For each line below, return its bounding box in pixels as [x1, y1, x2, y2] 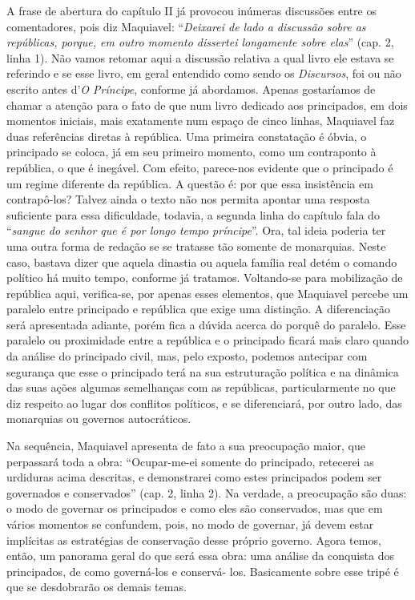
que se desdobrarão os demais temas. [6, 578, 187, 595]
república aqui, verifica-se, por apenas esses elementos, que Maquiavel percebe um [6, 284, 409, 301]
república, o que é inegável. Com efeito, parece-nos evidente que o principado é [6, 159, 393, 175]
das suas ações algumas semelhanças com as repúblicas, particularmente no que [6, 379, 396, 396]
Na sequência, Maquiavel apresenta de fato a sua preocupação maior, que [6, 437, 365, 454]
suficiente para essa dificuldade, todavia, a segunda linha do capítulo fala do [6, 206, 380, 223]
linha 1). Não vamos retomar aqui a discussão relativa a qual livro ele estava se [6, 49, 394, 66]
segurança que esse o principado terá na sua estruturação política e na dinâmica [6, 363, 399, 380]
